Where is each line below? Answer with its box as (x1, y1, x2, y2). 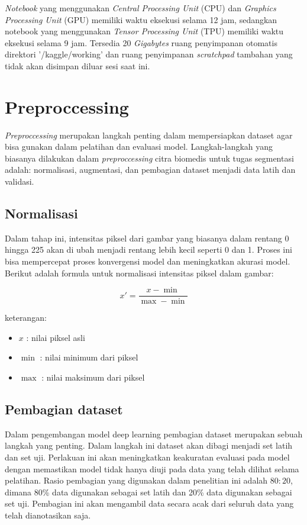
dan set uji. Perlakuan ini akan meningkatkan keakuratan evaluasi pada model (5, 451, 290, 463)
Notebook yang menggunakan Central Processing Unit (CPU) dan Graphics (5, 2, 276, 14)
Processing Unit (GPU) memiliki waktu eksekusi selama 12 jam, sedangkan (5, 13, 277, 25)
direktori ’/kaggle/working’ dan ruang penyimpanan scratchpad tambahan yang (5, 48, 293, 60)
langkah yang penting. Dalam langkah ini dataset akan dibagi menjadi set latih (5, 439, 293, 452)
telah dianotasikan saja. (5, 509, 91, 521)
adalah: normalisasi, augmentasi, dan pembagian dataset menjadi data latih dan (5, 163, 296, 176)
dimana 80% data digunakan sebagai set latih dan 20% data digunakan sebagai (5, 485, 292, 498)
